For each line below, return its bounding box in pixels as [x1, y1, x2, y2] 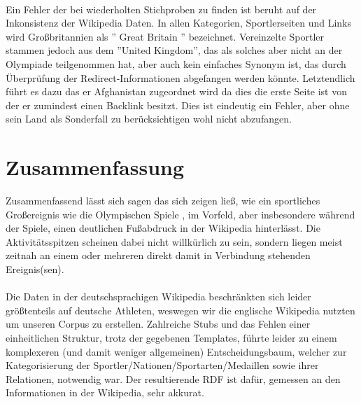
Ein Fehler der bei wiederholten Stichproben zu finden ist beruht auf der [6, 1, 317, 16]
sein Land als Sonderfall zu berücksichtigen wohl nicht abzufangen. [6, 111, 292, 126]
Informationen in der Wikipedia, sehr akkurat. [6, 385, 204, 400]
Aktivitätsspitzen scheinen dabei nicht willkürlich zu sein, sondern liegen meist [6, 234, 343, 249]
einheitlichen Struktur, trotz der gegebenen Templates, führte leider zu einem [6, 330, 337, 344]
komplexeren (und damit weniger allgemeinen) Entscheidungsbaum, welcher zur [6, 344, 347, 358]
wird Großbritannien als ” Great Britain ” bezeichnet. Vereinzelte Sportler [6, 29, 325, 43]
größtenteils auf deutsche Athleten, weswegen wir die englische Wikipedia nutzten [6, 302, 355, 317]
